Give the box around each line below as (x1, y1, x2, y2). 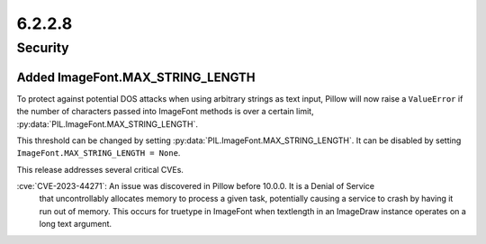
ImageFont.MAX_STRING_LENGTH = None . (16, 148, 181, 158)
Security (16, 40, 69, 56)
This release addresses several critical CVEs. (16, 164, 184, 175)
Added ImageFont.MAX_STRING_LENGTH (16, 69, 256, 85)
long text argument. (39, 219, 112, 230)
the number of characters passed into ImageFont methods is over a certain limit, (16, 106, 314, 117)
